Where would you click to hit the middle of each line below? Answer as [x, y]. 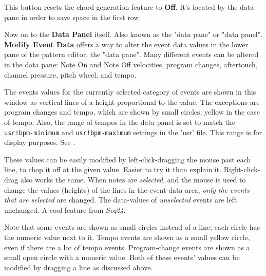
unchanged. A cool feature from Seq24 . [65, 209]
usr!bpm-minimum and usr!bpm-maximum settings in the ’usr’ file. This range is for [133, 132]
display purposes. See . [40, 142]
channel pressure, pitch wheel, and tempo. [70, 74]
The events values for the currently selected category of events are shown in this [130, 92]
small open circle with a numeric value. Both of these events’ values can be [122, 257]
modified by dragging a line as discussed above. [79, 267]
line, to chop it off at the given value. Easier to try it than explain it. [113, 169]
